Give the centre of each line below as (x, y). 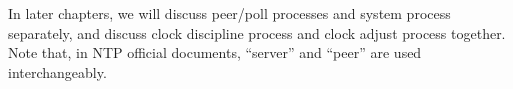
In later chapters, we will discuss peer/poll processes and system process (229, 13)
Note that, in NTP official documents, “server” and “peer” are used (215, 52)
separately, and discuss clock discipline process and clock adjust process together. (257, 32)
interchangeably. (57, 71)
